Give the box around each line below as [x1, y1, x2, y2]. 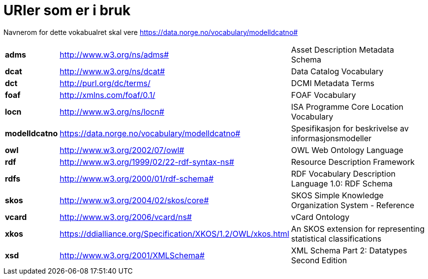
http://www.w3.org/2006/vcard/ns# [60, 212, 192, 222]
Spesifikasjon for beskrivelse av [291, 123, 409, 133]
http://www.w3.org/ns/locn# [60, 106, 164, 117]
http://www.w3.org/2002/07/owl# [60, 145, 184, 155]
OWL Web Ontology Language [291, 145, 403, 155]
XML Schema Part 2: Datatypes [291, 245, 407, 255]
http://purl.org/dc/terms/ [60, 78, 151, 88]
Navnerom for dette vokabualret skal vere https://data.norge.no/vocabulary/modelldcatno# [3, 28, 298, 36]
